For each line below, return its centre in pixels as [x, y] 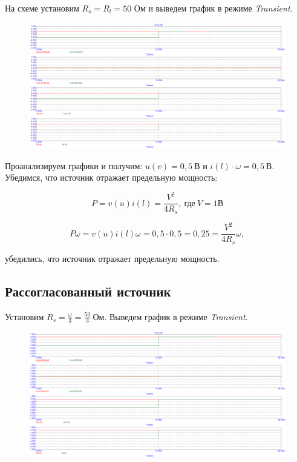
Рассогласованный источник [88, 291]
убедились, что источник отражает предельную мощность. [112, 258]
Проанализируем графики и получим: [74, 165]
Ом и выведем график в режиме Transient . [213, 8]
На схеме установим [42, 8]
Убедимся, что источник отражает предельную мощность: [111, 177]
